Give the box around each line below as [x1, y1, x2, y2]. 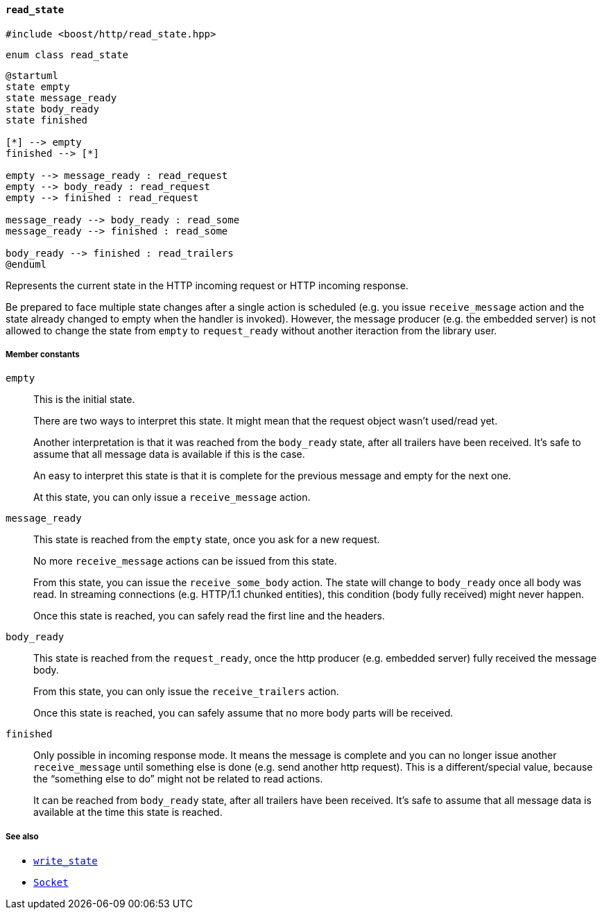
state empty [6, 80, 70, 92]
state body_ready [6, 103, 99, 114]
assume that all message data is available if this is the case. [33, 448, 305, 461]
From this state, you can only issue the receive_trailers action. [33, 685, 339, 698]
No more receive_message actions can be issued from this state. [33, 555, 337, 567]
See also [6, 831, 39, 841]
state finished [6, 114, 88, 126]
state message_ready [6, 92, 117, 103]
